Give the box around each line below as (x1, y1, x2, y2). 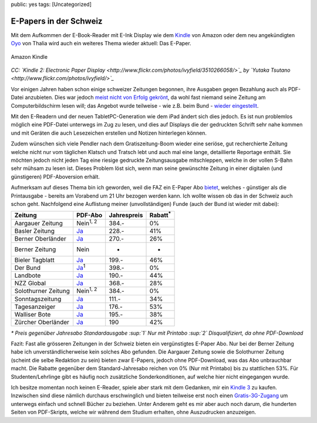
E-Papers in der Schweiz (11, 16, 103, 26)
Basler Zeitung (14, 227, 55, 235)
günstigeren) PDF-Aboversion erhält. (11, 173, 100, 180)
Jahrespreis (109, 211, 143, 219)
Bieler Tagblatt (14, 256, 55, 264)
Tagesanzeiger (14, 302, 56, 311)
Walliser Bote (14, 310, 51, 318)
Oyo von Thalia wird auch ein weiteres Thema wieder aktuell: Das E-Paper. (11, 40, 191, 47)
